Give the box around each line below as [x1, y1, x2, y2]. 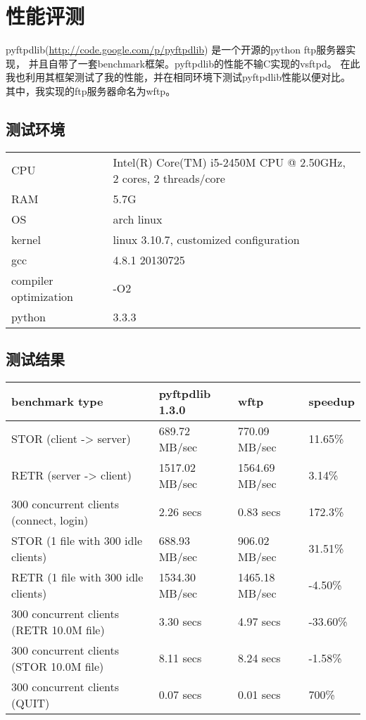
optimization [11, 288, 74, 304]
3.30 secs [158, 613, 202, 630]
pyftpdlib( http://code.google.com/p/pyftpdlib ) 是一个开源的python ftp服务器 [6, 42, 346, 57]
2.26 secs [158, 503, 202, 520]
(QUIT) [11, 694, 50, 711]
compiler [11, 271, 53, 288]
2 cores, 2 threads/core [113, 169, 225, 186]
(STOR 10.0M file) [11, 657, 104, 674]
